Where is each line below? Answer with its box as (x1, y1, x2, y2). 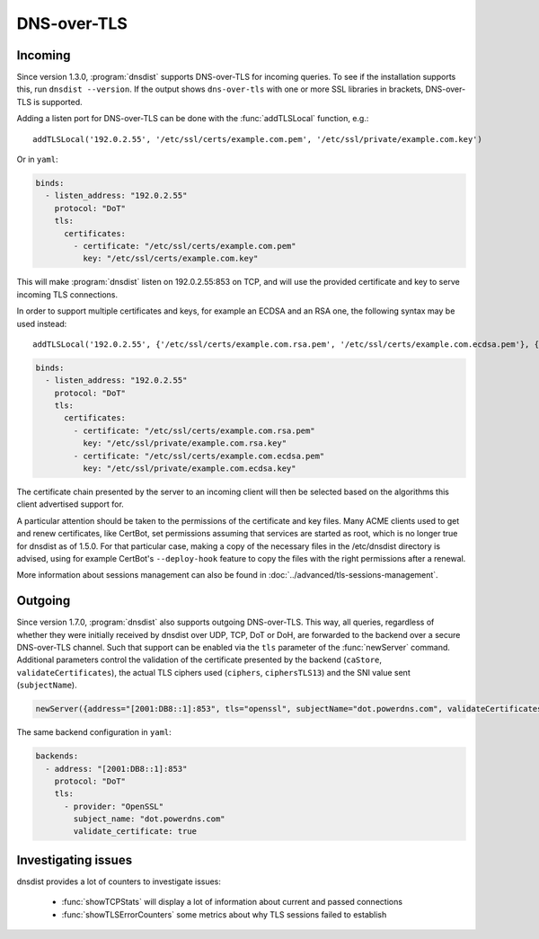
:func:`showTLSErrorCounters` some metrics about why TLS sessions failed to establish (61, 908, 387, 920)
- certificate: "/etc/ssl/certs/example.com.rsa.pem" (73, 425, 315, 436)
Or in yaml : (16, 154, 58, 165)
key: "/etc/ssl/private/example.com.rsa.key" (82, 438, 287, 448)
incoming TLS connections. (16, 288, 119, 300)
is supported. (32, 96, 83, 107)
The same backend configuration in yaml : (16, 727, 172, 738)
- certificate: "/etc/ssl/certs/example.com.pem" (73, 241, 296, 251)
